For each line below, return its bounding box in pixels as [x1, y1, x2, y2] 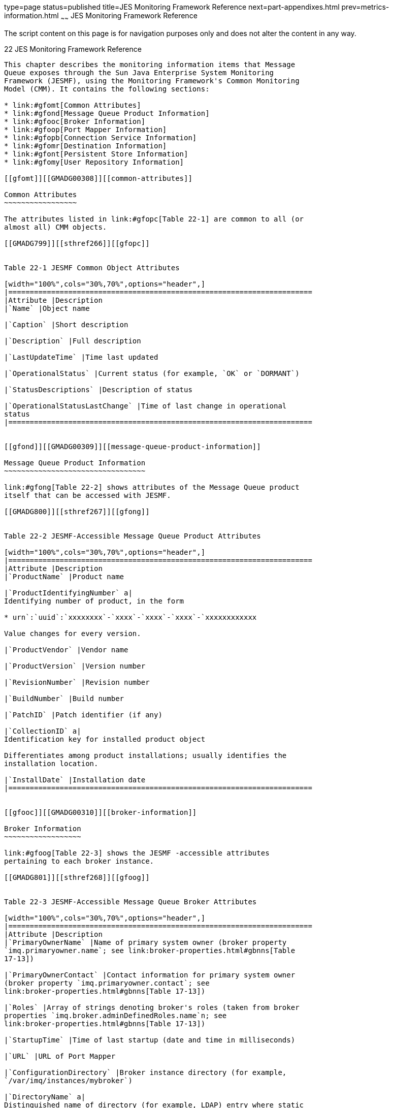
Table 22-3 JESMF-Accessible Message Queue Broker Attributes [4, 897, 257, 906]
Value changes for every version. [4, 629, 141, 638]
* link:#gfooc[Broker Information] [4, 117, 146, 125]
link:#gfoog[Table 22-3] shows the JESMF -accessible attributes [4, 848, 270, 857]
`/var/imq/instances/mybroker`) [4, 1076, 133, 1085]
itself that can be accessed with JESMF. [4, 491, 171, 499]
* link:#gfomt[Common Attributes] [4, 101, 141, 109]
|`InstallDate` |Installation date [4, 775, 146, 784]
